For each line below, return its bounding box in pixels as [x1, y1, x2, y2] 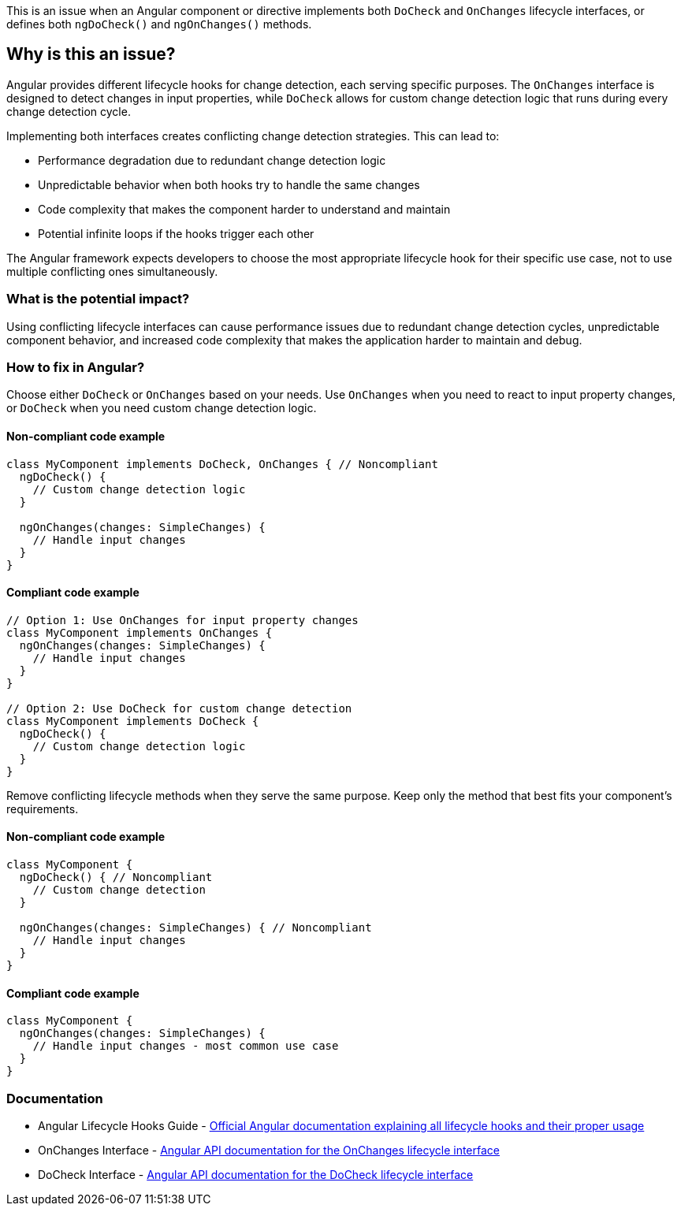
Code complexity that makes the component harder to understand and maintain [38, 202, 451, 216]
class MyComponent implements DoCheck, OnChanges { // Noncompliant [6, 457, 438, 470]
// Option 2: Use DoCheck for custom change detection [6, 701, 352, 715]
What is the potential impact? [6, 291, 190, 307]
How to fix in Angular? [6, 359, 145, 375]
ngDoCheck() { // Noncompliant [19, 871, 213, 883]
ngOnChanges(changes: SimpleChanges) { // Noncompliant [19, 921, 372, 934]
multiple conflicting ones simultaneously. [6, 264, 218, 278]
